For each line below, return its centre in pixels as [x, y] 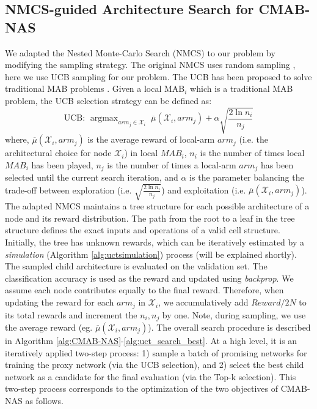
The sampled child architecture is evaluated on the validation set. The [136, 266]
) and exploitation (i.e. [204, 189]
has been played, [62, 164]
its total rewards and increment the [71, 314]
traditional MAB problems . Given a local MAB [95, 88]
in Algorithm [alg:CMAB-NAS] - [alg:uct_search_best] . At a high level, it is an [151, 340]
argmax [104, 118]
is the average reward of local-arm [151, 139]
